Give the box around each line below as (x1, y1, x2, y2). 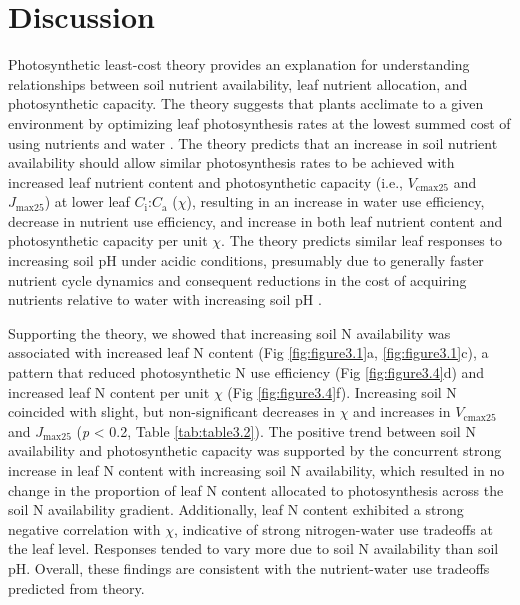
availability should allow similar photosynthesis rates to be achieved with (8, 152, 455, 173)
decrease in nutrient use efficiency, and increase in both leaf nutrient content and (8, 210, 503, 231)
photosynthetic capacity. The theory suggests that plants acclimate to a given (8, 93, 484, 114)
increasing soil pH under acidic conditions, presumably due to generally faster (8, 250, 484, 271)
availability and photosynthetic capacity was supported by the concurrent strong (8, 440, 502, 461)
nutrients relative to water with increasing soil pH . (8, 289, 322, 310)
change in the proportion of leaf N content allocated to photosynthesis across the (8, 479, 504, 500)
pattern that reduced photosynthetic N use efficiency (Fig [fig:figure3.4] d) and (8, 362, 485, 383)
